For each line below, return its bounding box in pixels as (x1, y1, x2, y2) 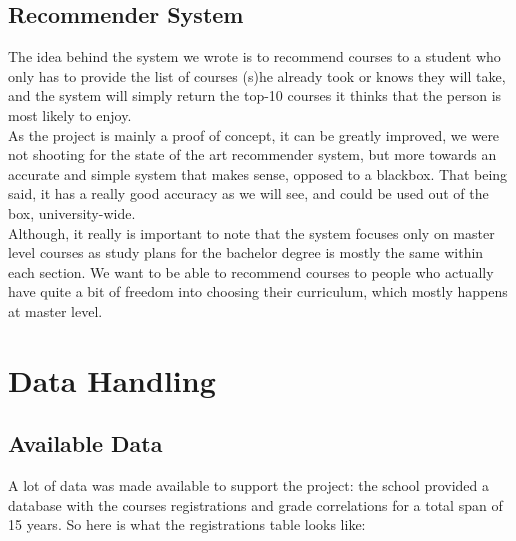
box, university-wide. (8, 202, 136, 223)
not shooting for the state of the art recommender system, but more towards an (8, 144, 497, 165)
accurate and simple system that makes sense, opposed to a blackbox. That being (8, 163, 508, 184)
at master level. (8, 300, 103, 321)
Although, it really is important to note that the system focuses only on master (8, 222, 495, 243)
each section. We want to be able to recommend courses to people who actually (8, 261, 494, 282)
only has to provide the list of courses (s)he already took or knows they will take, (8, 65, 506, 86)
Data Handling (8, 359, 216, 400)
